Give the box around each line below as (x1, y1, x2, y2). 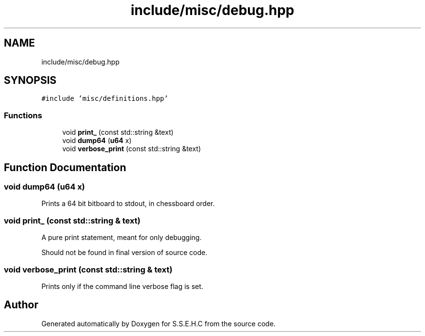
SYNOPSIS (4, 74, 57, 87)
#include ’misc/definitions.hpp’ (41, 95, 168, 103)
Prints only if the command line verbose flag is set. (41, 282, 203, 290)
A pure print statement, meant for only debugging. (41, 233, 202, 242)
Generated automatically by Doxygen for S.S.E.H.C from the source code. (41, 319, 276, 328)
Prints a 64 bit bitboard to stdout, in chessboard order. (41, 199, 215, 208)
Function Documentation (4, 161, 126, 174)
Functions (4, 110, 42, 120)
